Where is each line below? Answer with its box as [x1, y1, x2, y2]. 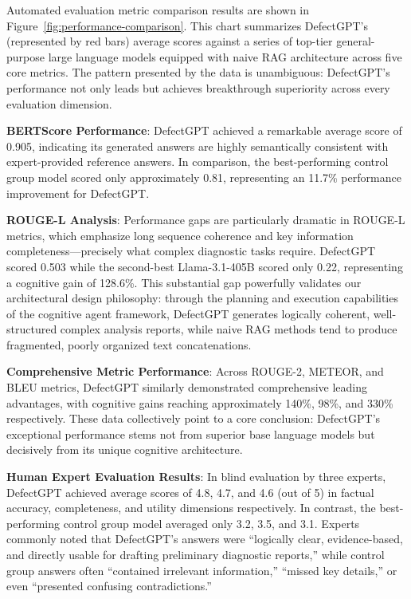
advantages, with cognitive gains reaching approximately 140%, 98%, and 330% [6, 394, 393, 411]
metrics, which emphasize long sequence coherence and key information [6, 227, 354, 243]
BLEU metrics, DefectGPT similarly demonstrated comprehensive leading [6, 379, 368, 396]
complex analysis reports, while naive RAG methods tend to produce [60, 321, 397, 337]
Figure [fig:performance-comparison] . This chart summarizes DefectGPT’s [6, 17, 368, 33]
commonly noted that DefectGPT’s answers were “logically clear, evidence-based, [6, 530, 403, 547]
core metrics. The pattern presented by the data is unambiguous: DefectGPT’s [6, 64, 390, 81]
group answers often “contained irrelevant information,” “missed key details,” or [6, 562, 397, 578]
